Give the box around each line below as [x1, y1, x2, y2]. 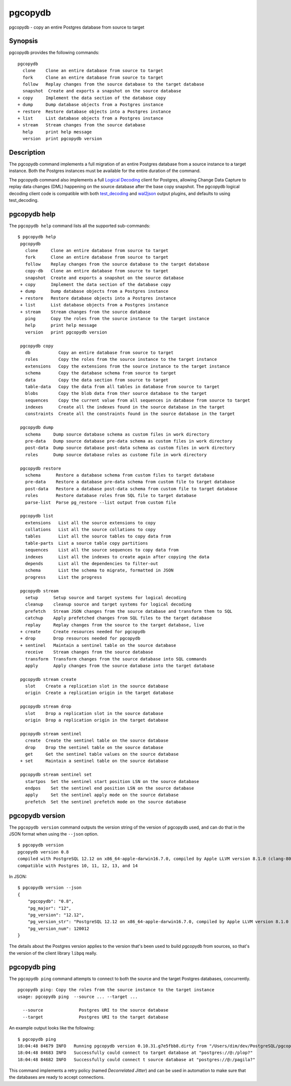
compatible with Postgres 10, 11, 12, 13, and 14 [17, 863, 138, 868]
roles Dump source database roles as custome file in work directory [25, 452, 207, 457]
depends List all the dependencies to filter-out [25, 561, 159, 567]
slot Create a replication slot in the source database [25, 683, 169, 689]
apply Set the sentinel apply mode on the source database [25, 792, 179, 798]
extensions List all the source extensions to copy [25, 520, 156, 525]
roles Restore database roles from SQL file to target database [25, 493, 197, 498]
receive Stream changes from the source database [25, 649, 153, 655]
